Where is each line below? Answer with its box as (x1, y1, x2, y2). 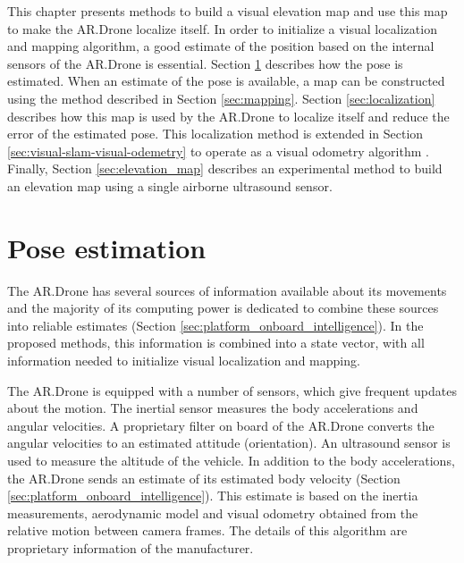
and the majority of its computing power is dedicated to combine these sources (7, 298, 439, 317)
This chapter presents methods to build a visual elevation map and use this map (7, 2, 448, 20)
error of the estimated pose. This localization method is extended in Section (7, 124, 424, 143)
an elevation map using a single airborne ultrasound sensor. (7, 176, 333, 195)
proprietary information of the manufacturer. (7, 538, 254, 557)
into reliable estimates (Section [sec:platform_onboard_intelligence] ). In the (7, 315, 424, 334)
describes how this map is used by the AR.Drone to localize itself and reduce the (7, 106, 450, 125)
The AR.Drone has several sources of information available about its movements (7, 281, 447, 299)
